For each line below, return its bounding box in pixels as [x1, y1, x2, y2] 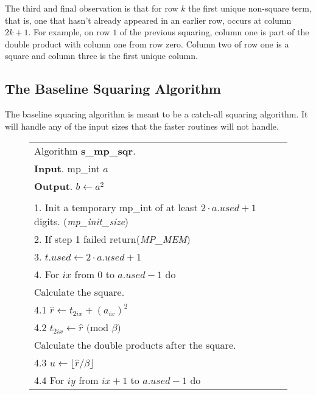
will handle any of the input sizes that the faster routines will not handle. [5, 119, 279, 132]
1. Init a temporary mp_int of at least [34, 200, 198, 215]
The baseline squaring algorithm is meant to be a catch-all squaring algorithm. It [5, 108, 308, 121]
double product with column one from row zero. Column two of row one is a [5, 37, 289, 50]
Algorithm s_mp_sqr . [34, 144, 136, 158]
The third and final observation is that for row [5, 2, 178, 14]
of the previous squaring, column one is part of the [119, 26, 309, 38]
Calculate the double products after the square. [34, 338, 236, 352]
